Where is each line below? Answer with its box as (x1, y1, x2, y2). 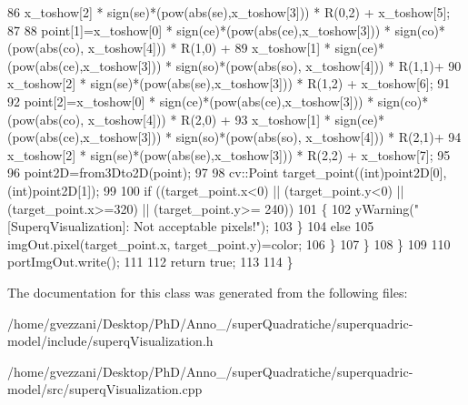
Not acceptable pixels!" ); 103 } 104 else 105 (133, 217, 374, 236)
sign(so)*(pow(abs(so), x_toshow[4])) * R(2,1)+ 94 (175, 127, 462, 147)
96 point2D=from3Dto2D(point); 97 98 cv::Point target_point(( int (7, 163, 380, 182)
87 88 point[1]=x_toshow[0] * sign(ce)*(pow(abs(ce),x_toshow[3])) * (7, 20, 391, 39)
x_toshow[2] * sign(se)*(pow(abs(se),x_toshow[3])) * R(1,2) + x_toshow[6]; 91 (7, 74, 451, 93)
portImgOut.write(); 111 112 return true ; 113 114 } (7, 252, 294, 271)
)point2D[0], (379, 163, 447, 182)
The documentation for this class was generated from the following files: (7, 282, 408, 301)
